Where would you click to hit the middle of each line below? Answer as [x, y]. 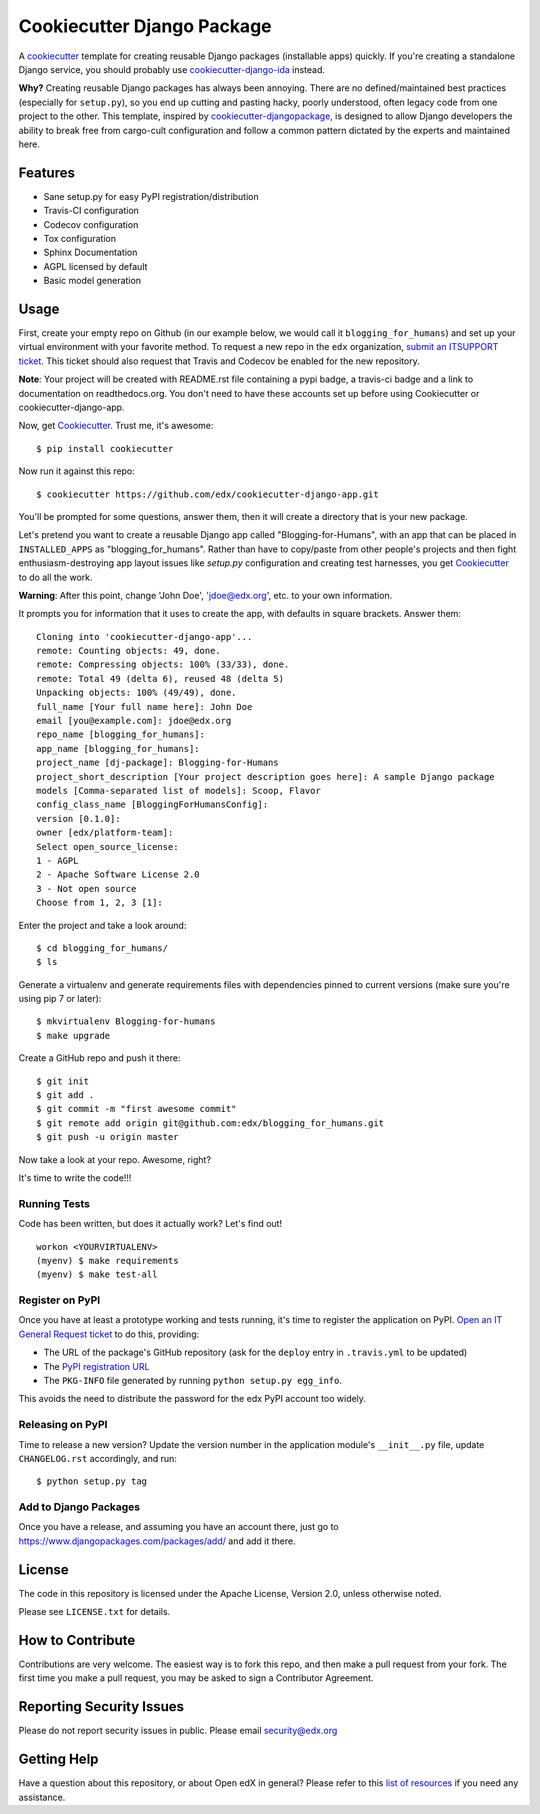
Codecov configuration [91, 224]
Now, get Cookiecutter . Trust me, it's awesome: [116, 426]
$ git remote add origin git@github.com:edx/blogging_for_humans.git [210, 1123]
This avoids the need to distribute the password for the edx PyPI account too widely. [192, 1399]
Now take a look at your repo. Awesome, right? [115, 1159]
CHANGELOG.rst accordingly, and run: [97, 1458]
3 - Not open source [86, 888]
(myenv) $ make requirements [107, 1260]
